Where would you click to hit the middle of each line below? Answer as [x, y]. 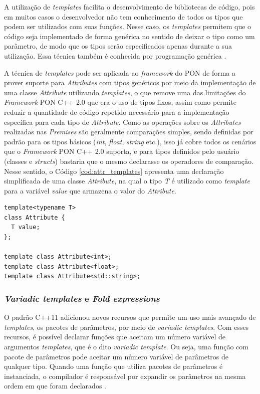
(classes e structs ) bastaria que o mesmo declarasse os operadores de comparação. [129, 161]
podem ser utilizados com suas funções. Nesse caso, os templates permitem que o [128, 26]
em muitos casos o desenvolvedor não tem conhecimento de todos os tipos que [123, 16]
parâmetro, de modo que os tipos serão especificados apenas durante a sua [118, 46]
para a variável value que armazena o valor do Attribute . [90, 190]
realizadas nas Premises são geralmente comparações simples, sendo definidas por [129, 132]
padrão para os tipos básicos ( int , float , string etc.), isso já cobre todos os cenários [130, 141]
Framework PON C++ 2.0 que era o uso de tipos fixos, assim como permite [120, 102]
